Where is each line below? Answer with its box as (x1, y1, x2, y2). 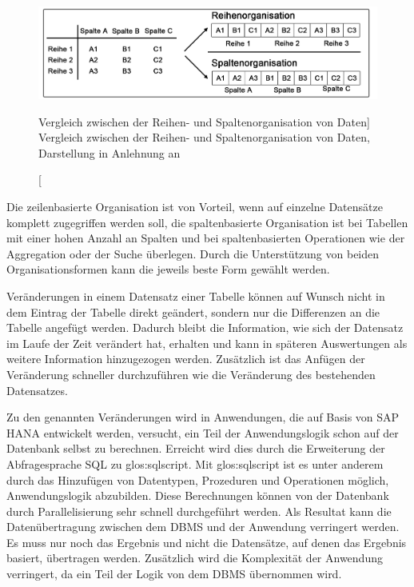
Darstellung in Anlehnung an (38, 144, 181, 161)
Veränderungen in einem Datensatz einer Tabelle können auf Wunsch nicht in (6, 287, 385, 304)
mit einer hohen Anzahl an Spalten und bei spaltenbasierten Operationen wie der (6, 230, 405, 246)
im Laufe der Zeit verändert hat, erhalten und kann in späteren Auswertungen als (6, 334, 408, 351)
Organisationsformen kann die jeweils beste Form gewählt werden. (6, 261, 330, 278)
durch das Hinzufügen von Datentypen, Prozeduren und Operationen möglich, (6, 471, 389, 488)
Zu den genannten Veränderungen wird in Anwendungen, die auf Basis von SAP (6, 409, 400, 425)
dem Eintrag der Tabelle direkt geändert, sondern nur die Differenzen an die (6, 303, 380, 320)
